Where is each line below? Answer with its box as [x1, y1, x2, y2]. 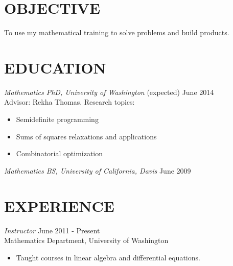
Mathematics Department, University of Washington [4, 235, 169, 246]
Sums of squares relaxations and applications [16, 131, 157, 141]
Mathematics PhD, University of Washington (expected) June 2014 [4, 86, 214, 97]
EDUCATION [4, 57, 106, 78]
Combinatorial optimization [16, 148, 103, 159]
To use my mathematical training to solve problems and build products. [4, 27, 229, 38]
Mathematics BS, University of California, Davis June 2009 [4, 165, 191, 176]
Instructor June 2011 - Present [4, 225, 100, 235]
